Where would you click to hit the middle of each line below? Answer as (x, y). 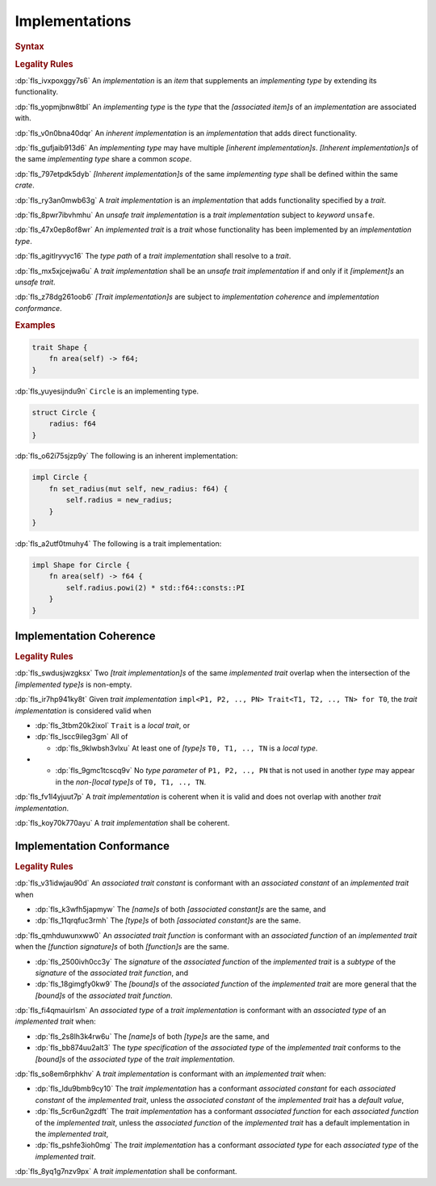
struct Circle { (64, 412)
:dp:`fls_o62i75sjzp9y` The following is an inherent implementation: (126, 456)
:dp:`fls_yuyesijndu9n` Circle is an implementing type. (107, 391)
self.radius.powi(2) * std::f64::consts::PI (155, 587)
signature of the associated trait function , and (112, 973)
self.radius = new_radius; (119, 500)
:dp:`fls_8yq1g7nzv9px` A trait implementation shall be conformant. (126, 1171)
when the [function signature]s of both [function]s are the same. (122, 947)
